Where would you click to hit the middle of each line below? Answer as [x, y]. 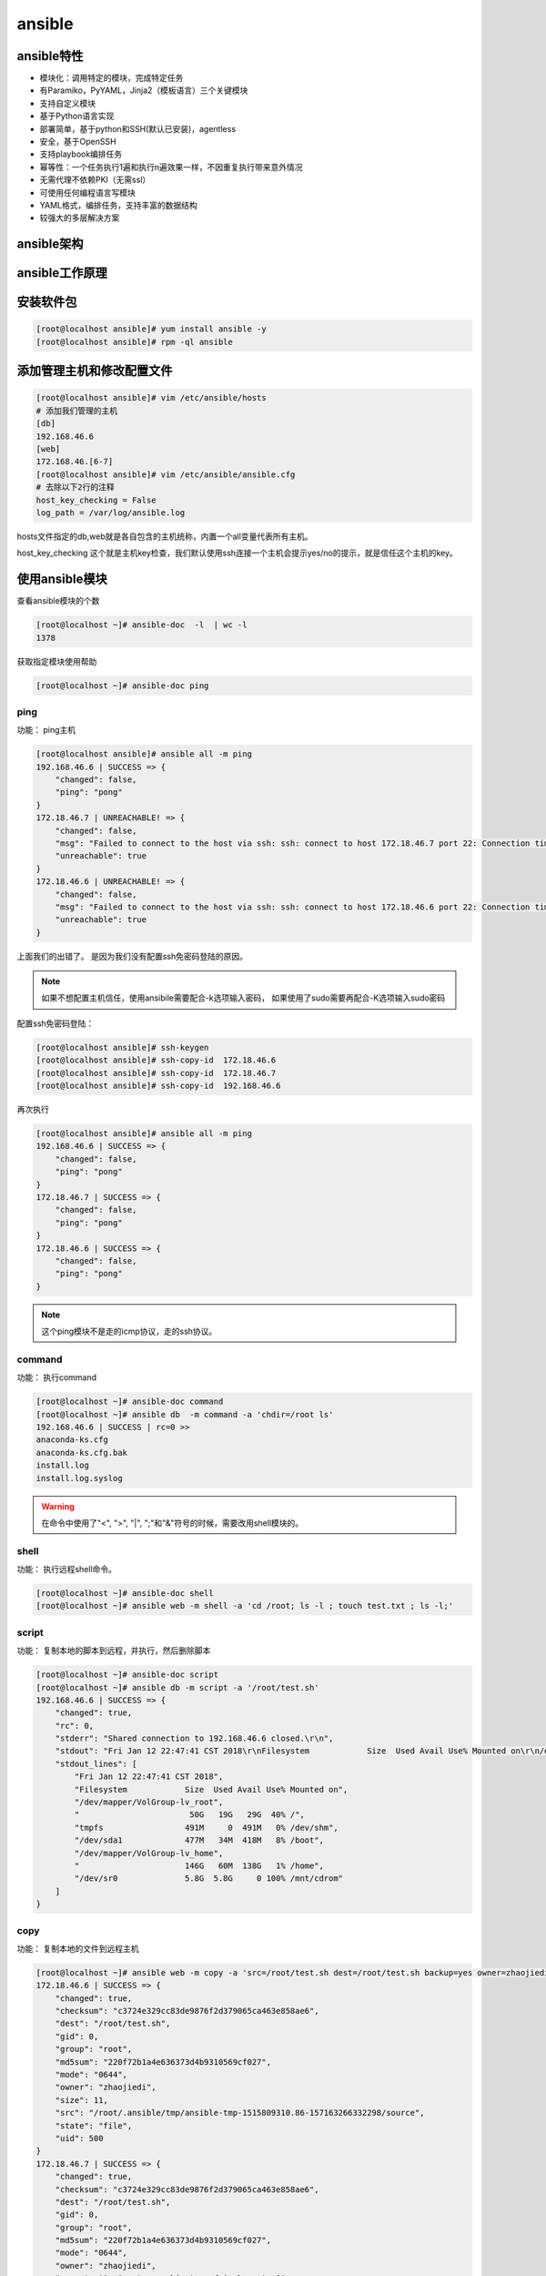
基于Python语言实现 [77, 116]
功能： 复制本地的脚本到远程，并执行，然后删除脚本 [114, 1651]
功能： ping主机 [46, 730]
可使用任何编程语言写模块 [87, 192]
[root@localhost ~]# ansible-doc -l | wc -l [142, 625]
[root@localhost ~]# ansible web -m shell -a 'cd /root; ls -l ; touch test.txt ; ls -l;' [245, 1606]
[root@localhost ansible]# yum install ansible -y [152, 329]
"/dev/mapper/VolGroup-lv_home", [149, 1853]
